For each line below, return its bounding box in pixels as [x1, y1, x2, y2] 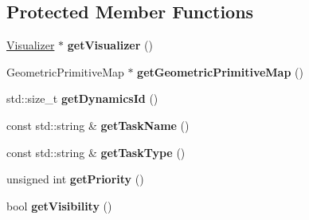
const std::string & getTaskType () [6, 143, 186, 160]
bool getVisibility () [6, 197, 112, 214]
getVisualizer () [67, 37, 153, 53]
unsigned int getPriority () [6, 171, 144, 187]
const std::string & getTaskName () [6, 116, 190, 133]
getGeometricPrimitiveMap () [137, 63, 303, 80]
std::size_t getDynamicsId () [6, 90, 158, 107]
